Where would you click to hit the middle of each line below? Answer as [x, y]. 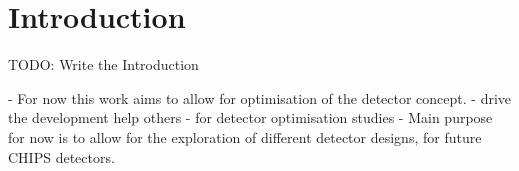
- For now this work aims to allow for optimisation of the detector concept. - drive [260, 97]
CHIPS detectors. [61, 156]
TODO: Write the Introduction [103, 64]
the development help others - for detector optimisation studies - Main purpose [250, 117]
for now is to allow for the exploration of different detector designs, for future [245, 136]
